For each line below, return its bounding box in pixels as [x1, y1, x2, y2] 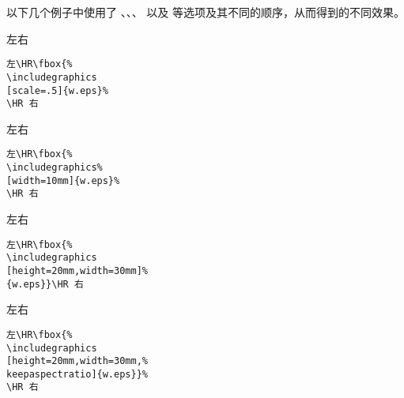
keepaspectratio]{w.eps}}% [6, 368, 148, 380]
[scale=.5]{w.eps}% [6, 84, 108, 96]
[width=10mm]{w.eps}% [6, 175, 120, 186]
